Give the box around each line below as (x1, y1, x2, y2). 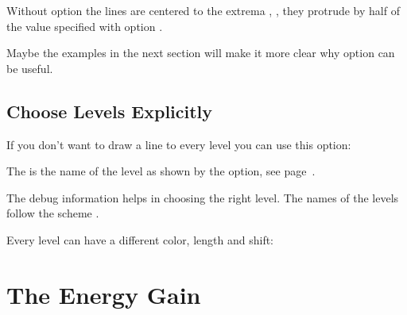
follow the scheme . (6, 205, 99, 221)
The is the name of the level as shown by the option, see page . (6, 163, 316, 179)
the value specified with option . (6, 17, 163, 34)
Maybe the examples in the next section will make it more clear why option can (6, 44, 395, 61)
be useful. (6, 60, 53, 76)
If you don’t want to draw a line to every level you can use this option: (6, 136, 351, 152)
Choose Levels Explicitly (6, 98, 213, 123)
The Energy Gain (6, 278, 201, 310)
